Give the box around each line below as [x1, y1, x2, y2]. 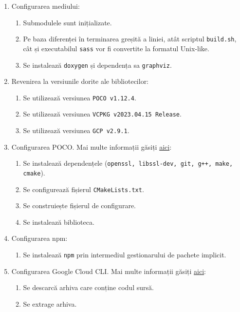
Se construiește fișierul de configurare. [23, 200, 136, 211]
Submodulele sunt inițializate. [23, 17, 112, 27]
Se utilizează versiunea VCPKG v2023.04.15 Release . [23, 109, 182, 119]
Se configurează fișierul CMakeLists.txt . [23, 184, 144, 194]
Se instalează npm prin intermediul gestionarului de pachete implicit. [23, 250, 226, 260]
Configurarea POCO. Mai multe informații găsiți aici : [11, 141, 172, 152]
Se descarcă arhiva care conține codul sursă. [23, 282, 154, 292]
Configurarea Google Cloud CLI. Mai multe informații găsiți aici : [11, 266, 206, 276]
